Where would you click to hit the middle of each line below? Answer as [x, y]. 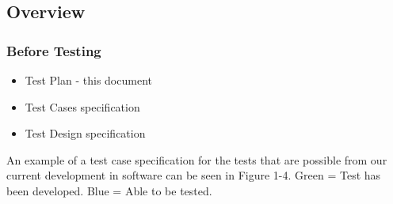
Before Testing [54, 50]
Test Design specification [85, 133]
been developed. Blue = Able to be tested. [109, 190]
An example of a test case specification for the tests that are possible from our [197, 159]
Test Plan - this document [88, 80]
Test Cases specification [82, 106]
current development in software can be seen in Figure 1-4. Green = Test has [194, 175]
